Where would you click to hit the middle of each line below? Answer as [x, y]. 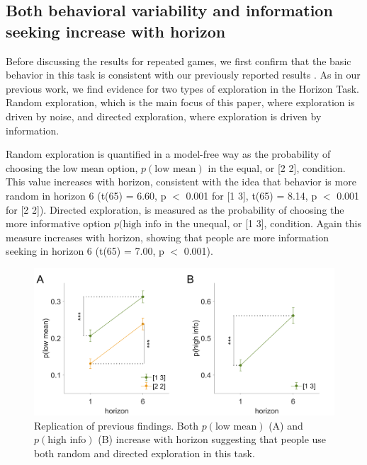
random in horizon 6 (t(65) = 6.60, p [86, 195]
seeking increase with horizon [116, 31]
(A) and [286, 425]
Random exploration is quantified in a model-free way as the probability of [168, 154]
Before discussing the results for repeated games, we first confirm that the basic [179, 61]
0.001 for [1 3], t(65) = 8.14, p [252, 195]
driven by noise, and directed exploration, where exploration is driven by [164, 116]
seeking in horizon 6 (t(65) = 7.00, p [85, 251]
